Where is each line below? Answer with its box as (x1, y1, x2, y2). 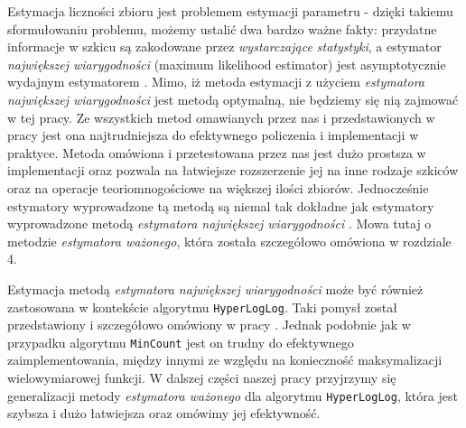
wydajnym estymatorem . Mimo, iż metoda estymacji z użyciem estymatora (7, 72, 425, 91)
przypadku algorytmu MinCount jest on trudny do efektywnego (7, 332, 354, 351)
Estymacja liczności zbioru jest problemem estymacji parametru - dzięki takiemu (7, 2, 453, 20)
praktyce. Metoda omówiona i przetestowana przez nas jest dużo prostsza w (7, 143, 426, 162)
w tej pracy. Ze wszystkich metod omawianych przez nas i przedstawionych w (7, 107, 435, 126)
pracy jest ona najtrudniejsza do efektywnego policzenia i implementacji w (7, 126, 419, 144)
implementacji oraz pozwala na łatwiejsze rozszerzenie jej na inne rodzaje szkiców (7, 161, 459, 180)
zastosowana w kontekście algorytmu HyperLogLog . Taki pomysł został (7, 297, 397, 316)
